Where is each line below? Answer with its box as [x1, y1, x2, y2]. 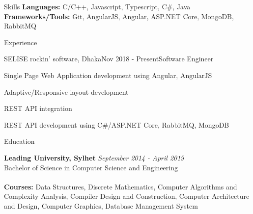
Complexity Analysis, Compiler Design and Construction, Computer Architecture [4, 191, 250, 201]
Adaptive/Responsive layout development [4, 86, 129, 97]
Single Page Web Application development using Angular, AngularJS [4, 70, 212, 80]
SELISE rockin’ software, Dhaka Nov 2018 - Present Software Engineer [4, 53, 214, 64]
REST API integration [4, 103, 72, 113]
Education [4, 136, 35, 146]
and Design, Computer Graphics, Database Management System [4, 200, 198, 211]
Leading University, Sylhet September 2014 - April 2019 [4, 152, 184, 162]
